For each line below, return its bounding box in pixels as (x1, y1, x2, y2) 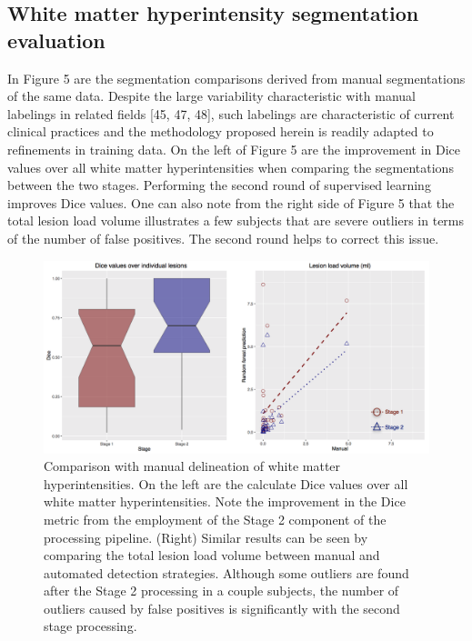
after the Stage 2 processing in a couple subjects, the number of (44, 581, 399, 600)
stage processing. (44, 616, 137, 636)
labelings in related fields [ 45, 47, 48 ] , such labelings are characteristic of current (7, 104, 455, 123)
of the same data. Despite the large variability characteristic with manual (7, 86, 416, 105)
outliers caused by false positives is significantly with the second (44, 598, 400, 617)
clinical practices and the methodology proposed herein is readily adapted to (7, 122, 434, 141)
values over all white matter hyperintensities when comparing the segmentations (7, 157, 454, 176)
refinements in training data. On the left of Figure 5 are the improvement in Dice (7, 139, 461, 158)
